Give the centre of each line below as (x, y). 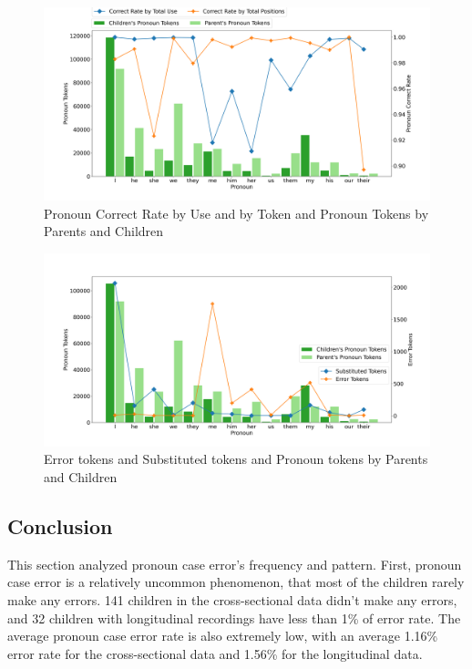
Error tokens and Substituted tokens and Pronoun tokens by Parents (236, 459)
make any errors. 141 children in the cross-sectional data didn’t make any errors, (232, 599)
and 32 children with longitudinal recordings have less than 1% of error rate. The (234, 618)
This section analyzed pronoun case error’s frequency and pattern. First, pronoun (235, 564)
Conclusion (60, 525)
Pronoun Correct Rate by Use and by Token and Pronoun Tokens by (236, 213)
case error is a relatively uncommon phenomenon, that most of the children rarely (236, 582)
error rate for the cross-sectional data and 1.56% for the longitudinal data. (215, 653)
